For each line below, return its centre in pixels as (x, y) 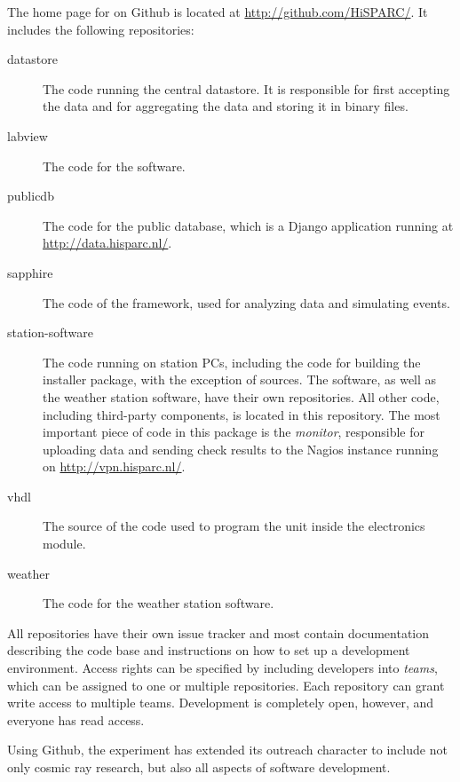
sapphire (30, 272)
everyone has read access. (76, 719)
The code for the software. (114, 166)
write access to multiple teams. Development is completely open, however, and (221, 703)
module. (64, 544)
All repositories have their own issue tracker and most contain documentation (218, 632)
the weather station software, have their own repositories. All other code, (241, 396)
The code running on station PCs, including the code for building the (232, 362)
